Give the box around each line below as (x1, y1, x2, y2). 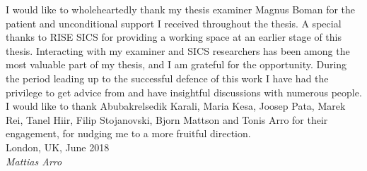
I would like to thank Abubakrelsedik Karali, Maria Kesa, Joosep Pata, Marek (6, 99, 346, 113)
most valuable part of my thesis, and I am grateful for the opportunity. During (6, 57, 347, 72)
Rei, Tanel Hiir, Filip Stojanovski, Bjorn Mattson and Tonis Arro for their (6, 112, 328, 127)
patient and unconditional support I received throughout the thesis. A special (6, 15, 342, 30)
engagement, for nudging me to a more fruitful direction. (6, 126, 251, 141)
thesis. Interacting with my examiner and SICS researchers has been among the (6, 43, 350, 58)
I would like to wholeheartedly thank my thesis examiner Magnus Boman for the (6, 2, 356, 16)
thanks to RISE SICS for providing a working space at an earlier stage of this (6, 30, 342, 44)
